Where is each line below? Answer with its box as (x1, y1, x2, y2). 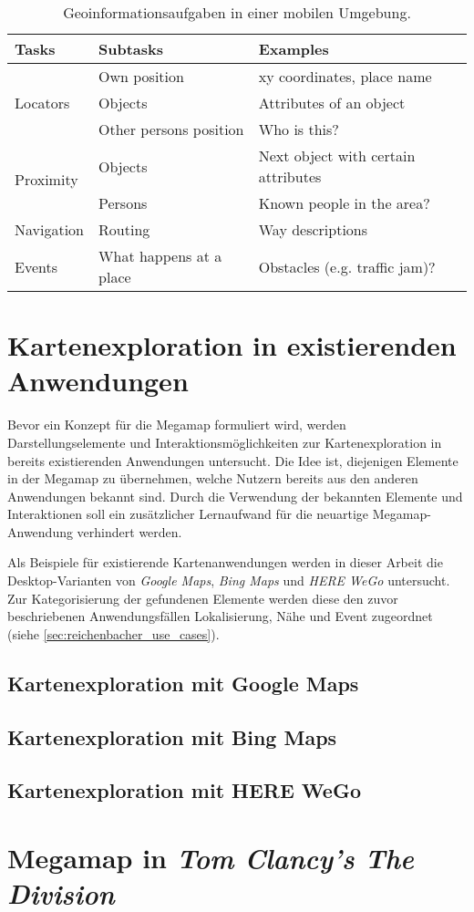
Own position (98, 66, 184, 87)
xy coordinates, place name (258, 66, 432, 87)
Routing (98, 219, 150, 240)
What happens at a (98, 245, 222, 266)
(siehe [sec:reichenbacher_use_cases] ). (7, 624, 220, 643)
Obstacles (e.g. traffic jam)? (258, 255, 436, 277)
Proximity (15, 169, 78, 190)
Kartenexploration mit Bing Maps (7, 722, 337, 751)
